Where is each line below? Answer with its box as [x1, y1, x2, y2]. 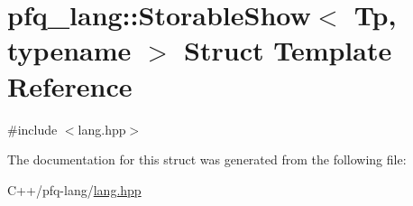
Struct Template [184, 32, 392, 69]
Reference [7, 67, 133, 104]
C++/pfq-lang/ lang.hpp [7, 180, 142, 199]
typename [7, 32, 132, 69]
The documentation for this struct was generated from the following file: [7, 150, 407, 169]
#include [7, 119, 58, 138]
